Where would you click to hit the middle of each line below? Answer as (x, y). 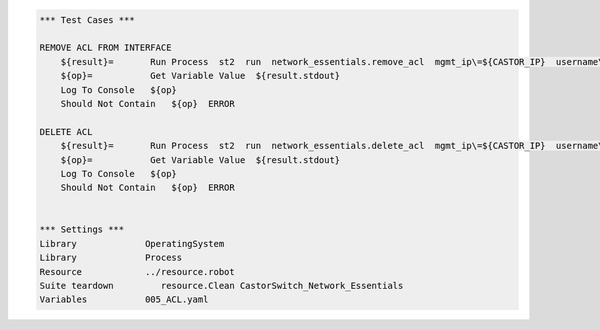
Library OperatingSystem (132, 243)
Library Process (111, 258)
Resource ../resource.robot (137, 271)
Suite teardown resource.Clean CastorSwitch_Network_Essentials (221, 286)
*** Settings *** (82, 229)
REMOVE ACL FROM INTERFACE (105, 48)
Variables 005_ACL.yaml (124, 299)
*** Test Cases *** (87, 19)
